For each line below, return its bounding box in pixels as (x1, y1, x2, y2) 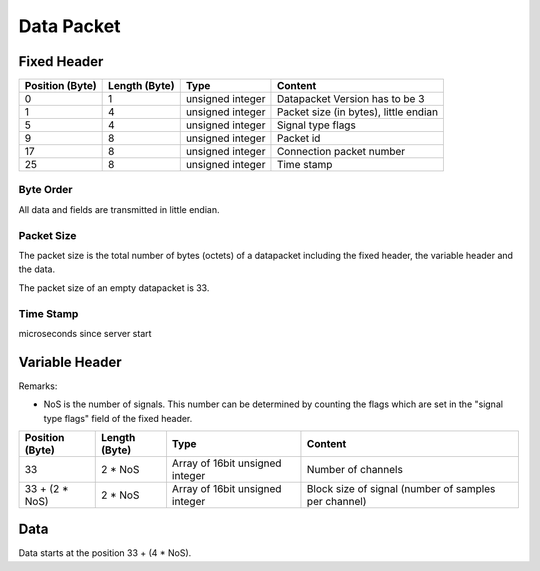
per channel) (306, 494, 367, 508)
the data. (18, 263, 55, 275)
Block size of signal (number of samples (306, 481, 496, 495)
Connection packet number (276, 145, 406, 159)
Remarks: (18, 380, 58, 392)
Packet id (276, 131, 321, 145)
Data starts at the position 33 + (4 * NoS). (18, 547, 192, 559)
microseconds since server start (18, 327, 152, 339)
